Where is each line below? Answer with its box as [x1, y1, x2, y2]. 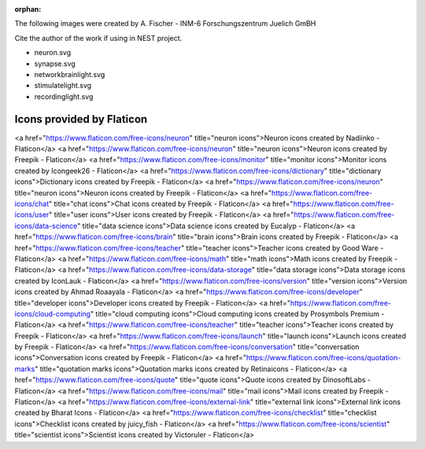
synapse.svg [34, 59, 76, 68]
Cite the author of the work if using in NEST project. [14, 33, 183, 42]
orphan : [14, 5, 42, 13]
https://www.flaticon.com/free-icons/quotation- [246, 353, 401, 363]
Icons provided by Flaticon [14, 112, 148, 126]
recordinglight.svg [34, 91, 94, 101]
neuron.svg [34, 48, 72, 57]
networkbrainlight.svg [34, 69, 105, 79]
